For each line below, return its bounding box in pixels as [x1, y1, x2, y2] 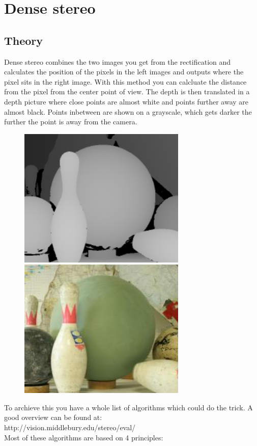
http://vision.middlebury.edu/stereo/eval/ [4, 422, 136, 433]
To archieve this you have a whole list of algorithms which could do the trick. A [4, 402, 253, 412]
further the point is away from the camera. [4, 116, 137, 127]
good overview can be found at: [4, 412, 102, 423]
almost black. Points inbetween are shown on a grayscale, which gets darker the [4, 106, 252, 117]
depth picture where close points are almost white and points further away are [4, 96, 249, 107]
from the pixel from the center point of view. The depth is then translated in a [4, 86, 250, 97]
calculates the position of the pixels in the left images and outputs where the [4, 66, 244, 77]
